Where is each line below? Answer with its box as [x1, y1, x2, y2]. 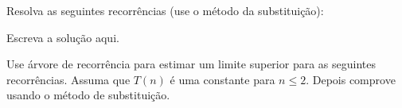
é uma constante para [170, 71, 275, 87]
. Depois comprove [306, 71, 396, 87]
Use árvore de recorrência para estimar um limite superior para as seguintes [6, 56, 376, 72]
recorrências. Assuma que [6, 71, 131, 87]
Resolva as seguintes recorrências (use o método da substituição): [6, 2, 324, 18]
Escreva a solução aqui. [6, 29, 119, 45]
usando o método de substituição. [6, 87, 170, 103]
